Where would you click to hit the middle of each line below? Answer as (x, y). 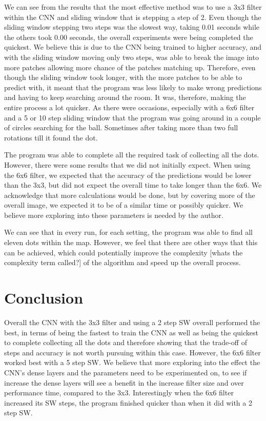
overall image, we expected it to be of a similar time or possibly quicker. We (124, 205)
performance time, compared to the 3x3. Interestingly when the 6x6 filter (119, 393)
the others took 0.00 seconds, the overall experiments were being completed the (129, 37)
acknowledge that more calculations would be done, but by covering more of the (130, 195)
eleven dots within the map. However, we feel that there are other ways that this (131, 242)
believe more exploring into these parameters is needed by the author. (114, 215)
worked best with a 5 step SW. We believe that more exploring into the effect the (132, 362)
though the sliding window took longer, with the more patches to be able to (123, 77)
